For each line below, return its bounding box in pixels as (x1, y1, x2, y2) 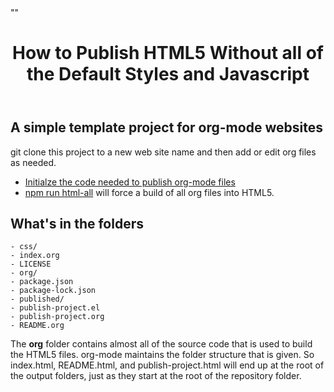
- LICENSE (10, 259, 52, 270)
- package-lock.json (10, 286, 97, 296)
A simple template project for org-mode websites (10, 119, 323, 136)
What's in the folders (10, 216, 145, 232)
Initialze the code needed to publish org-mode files (24, 176, 236, 188)
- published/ (10, 294, 65, 305)
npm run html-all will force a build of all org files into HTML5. (24, 186, 275, 198)
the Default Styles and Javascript (26, 63, 310, 86)
